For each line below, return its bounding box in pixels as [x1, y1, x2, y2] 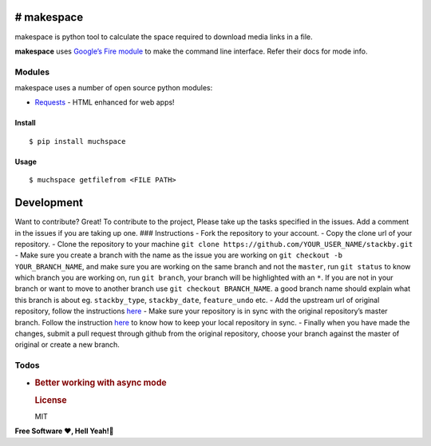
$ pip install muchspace [29, 137, 126, 145]
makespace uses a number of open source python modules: [14, 83, 213, 93]
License [34, 394, 67, 405]
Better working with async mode [34, 376, 167, 388]
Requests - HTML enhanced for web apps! [34, 98, 175, 107]
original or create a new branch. [14, 340, 120, 349]
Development [14, 196, 84, 209]
